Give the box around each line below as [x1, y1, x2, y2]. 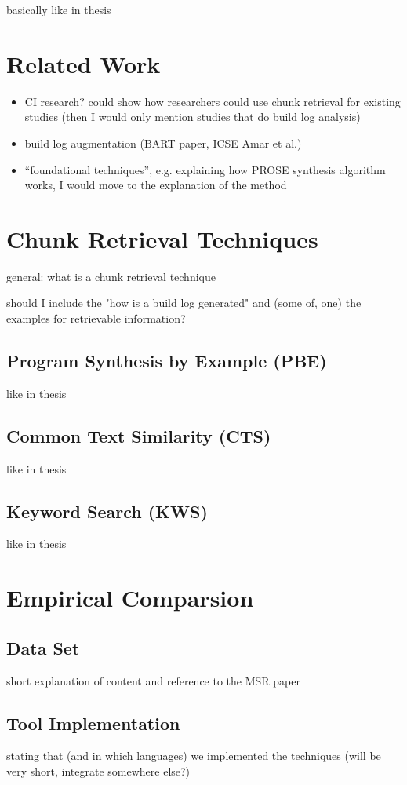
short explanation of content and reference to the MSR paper [6, 672, 300, 688]
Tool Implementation [6, 710, 180, 735]
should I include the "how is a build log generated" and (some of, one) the [6, 294, 362, 311]
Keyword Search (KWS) [6, 498, 208, 523]
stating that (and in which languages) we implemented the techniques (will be [6, 747, 381, 764]
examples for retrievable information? [6, 310, 186, 326]
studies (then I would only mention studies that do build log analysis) [24, 108, 361, 125]
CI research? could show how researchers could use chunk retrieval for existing [24, 93, 401, 109]
